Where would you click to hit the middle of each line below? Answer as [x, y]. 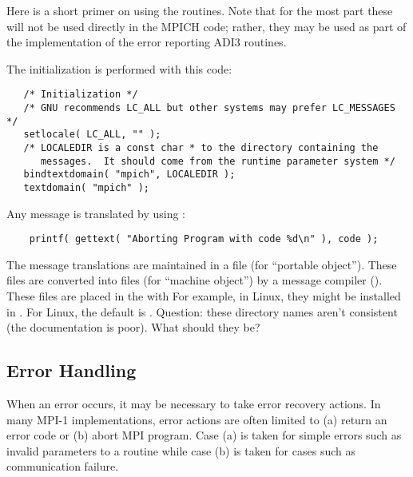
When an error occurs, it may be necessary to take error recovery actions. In [194, 404]
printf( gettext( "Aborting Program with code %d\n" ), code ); [204, 239]
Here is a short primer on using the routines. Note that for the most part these [200, 10]
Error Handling [71, 370]
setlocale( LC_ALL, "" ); [92, 135]
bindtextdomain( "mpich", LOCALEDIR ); [129, 175]
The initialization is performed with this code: [119, 68]
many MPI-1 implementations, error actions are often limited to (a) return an [197, 419]
